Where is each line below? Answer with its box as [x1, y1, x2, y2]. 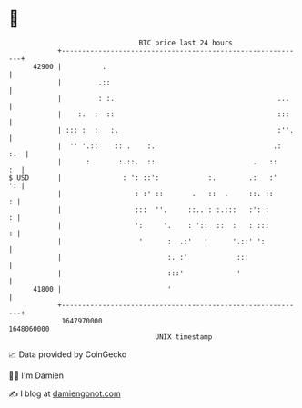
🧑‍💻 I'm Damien [8, 370, 65, 381]
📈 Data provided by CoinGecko [8, 349, 127, 360]
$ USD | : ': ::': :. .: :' [8, 173, 278, 183]
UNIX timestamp [155, 332, 213, 342]
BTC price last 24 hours [138, 38, 233, 47]
